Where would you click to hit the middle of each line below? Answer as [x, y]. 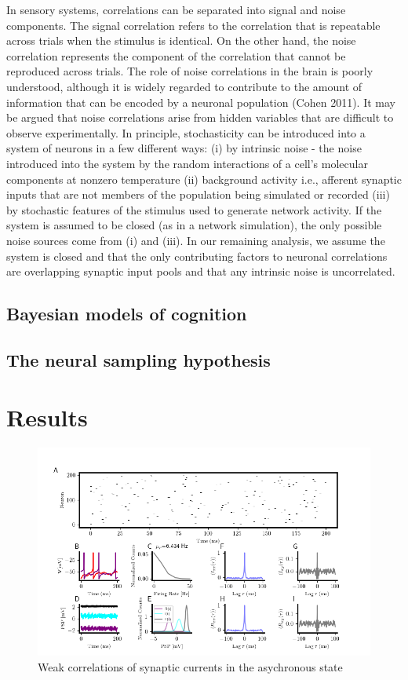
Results [47, 417]
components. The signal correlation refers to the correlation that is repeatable [193, 25]
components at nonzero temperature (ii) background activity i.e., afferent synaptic [204, 179]
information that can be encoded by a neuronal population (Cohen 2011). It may [201, 102]
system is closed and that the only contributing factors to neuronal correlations [197, 256]
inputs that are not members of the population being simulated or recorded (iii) [198, 194]
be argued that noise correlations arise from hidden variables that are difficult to [200, 117]
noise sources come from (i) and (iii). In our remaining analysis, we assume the [196, 240]
